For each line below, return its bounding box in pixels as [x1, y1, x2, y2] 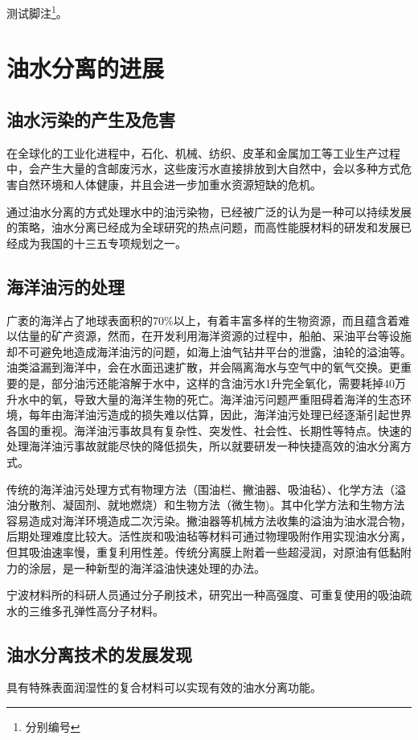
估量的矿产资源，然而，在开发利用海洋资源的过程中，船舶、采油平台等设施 [17, 327, 412, 344]
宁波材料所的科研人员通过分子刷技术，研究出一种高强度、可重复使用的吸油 [6, 586, 400, 603]
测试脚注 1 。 [6, 2, 68, 21]
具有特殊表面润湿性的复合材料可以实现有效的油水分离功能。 [6, 679, 322, 696]
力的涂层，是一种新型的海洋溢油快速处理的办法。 [6, 559, 265, 576]
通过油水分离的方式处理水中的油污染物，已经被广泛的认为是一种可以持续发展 [6, 203, 412, 220]
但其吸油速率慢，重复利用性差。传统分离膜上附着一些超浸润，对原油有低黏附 [6, 543, 412, 560]
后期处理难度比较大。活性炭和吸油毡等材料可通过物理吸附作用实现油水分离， [6, 528, 412, 545]
